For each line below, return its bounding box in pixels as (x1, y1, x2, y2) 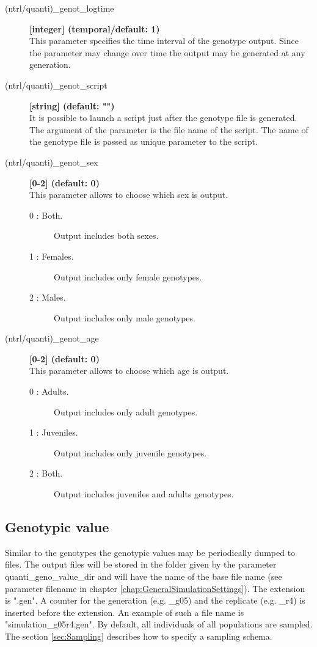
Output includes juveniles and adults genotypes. (54, 488, 234, 500)
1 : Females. (29, 249, 74, 262)
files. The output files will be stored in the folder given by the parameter (5, 558, 277, 571)
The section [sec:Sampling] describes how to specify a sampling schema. (5, 629, 272, 642)
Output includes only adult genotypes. (54, 405, 198, 418)
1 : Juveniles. (29, 426, 78, 439)
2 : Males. (29, 291, 66, 304)
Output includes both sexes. (54, 229, 159, 242)
